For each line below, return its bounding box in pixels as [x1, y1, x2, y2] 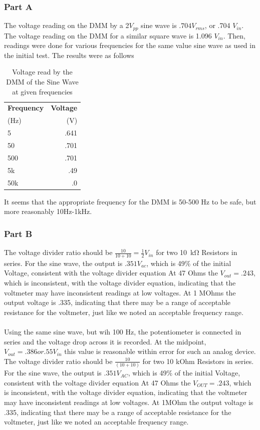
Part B [4, 227, 33, 239]
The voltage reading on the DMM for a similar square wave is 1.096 [4, 30, 212, 40]
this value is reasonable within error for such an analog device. [64, 346, 256, 356]
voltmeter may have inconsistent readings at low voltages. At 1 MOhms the [4, 287, 236, 297]
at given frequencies [12, 86, 73, 96]
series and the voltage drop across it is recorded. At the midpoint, [4, 336, 206, 346]
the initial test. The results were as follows [4, 49, 134, 60]
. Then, [223, 30, 245, 40]
